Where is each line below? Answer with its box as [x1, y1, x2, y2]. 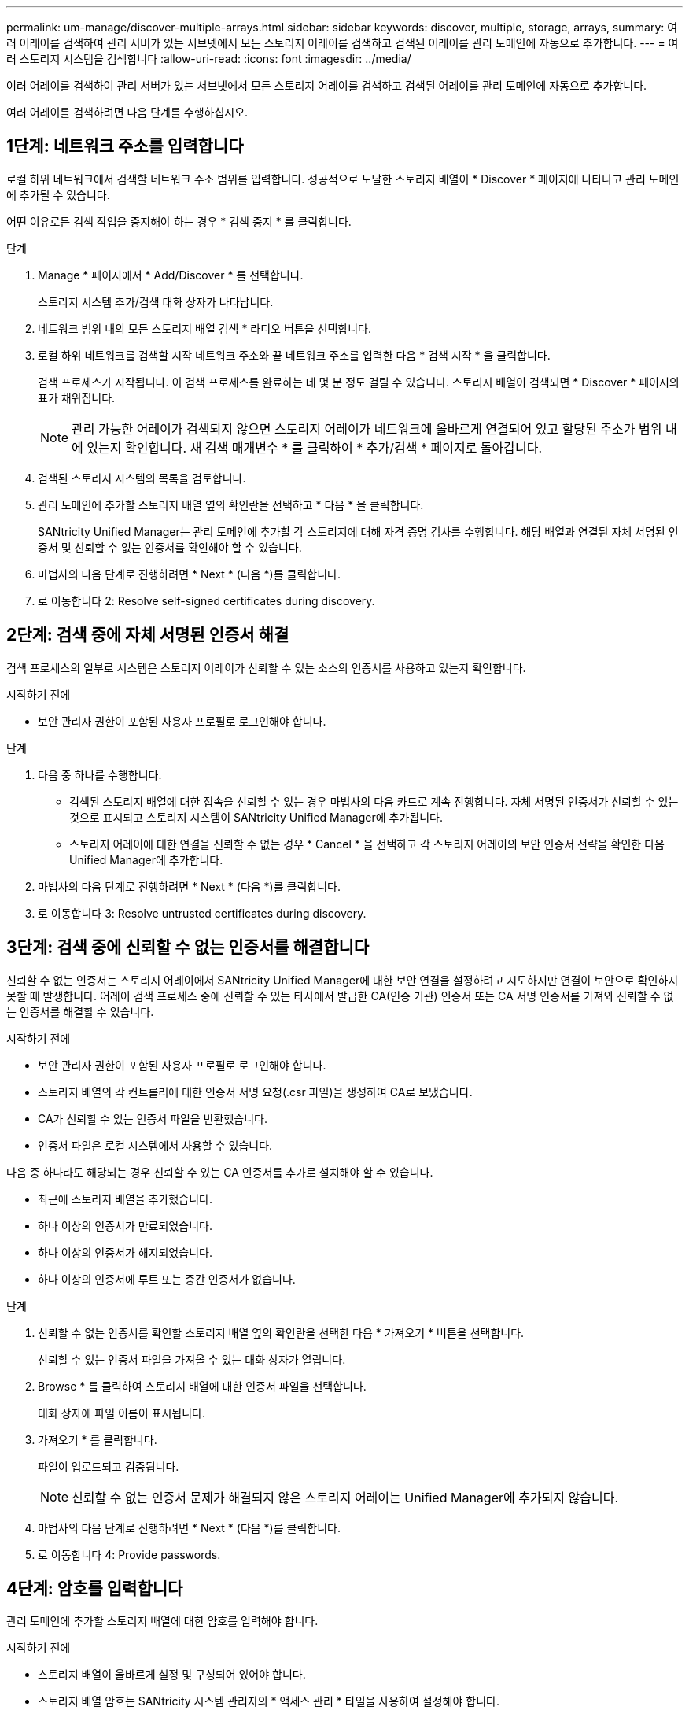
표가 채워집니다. [38, 390, 116, 404]
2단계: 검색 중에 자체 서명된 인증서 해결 [6, 625, 289, 645]
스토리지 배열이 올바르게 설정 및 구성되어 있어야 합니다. [38, 1668, 306, 1682]
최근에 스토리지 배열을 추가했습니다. [38, 1191, 212, 1206]
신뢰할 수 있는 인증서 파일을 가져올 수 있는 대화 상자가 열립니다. [38, 1352, 346, 1366]
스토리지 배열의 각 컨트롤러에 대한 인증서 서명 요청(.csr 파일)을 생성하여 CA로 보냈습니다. [38, 1084, 473, 1099]
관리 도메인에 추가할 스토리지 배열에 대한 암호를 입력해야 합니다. [6, 1614, 319, 1628]
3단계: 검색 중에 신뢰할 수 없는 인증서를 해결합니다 [6, 937, 370, 958]
